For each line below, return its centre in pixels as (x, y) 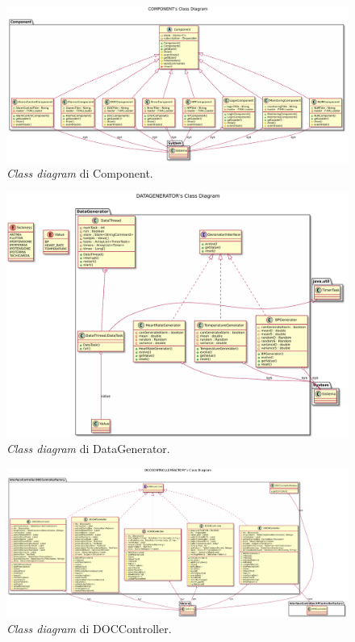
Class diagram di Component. (80, 173)
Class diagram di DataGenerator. (88, 449)
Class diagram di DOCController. (89, 629)
